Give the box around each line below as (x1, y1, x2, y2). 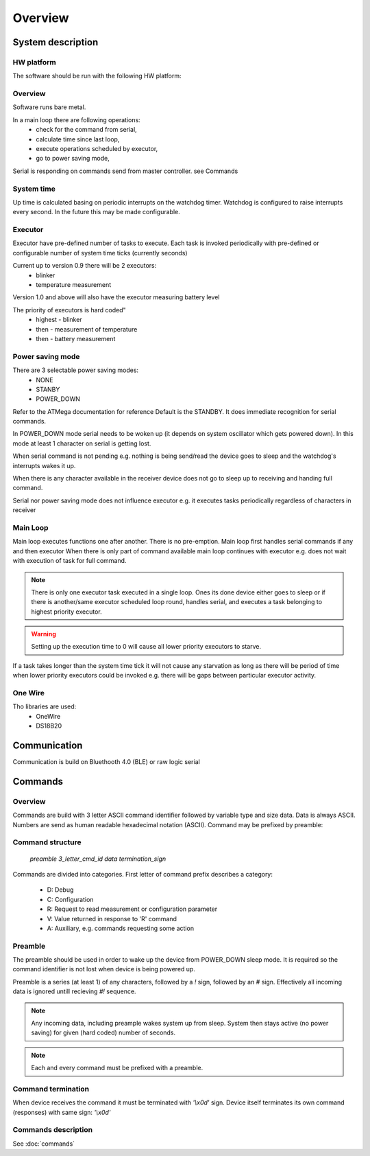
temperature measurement (36, 281, 112, 289)
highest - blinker (36, 316, 82, 324)
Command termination (12, 1084, 89, 1094)
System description (12, 36, 99, 48)
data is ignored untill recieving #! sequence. (12, 987, 136, 995)
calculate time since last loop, (36, 135, 120, 143)
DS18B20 (36, 721, 62, 730)
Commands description (12, 1125, 92, 1135)
